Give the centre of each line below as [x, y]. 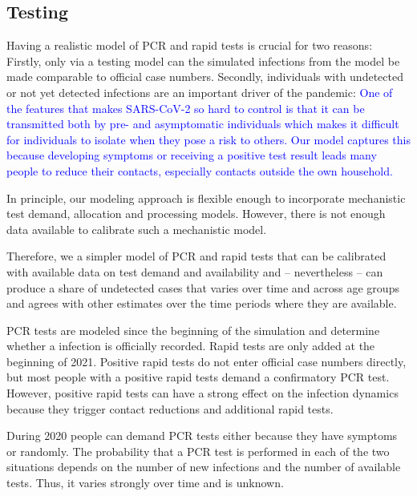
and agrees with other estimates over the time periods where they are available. [202, 303]
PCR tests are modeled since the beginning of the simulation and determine [193, 330]
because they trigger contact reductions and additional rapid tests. [170, 408]
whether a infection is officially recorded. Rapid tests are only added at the [191, 346]
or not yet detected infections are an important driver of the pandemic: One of [200, 92]
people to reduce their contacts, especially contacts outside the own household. [200, 170]
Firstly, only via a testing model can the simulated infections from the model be [203, 60]
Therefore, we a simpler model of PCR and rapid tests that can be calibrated [196, 256]
